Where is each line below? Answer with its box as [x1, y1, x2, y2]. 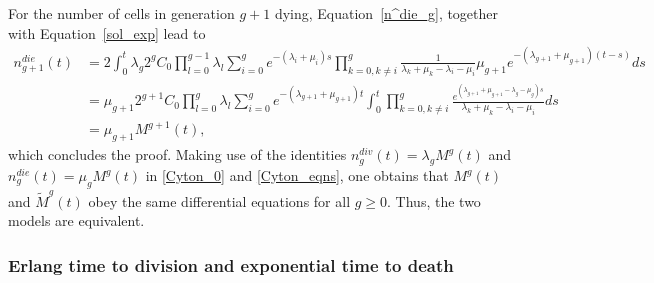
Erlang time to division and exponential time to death [8, 252, 454, 277]
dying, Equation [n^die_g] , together [274, 3, 499, 23]
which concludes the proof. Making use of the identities [8, 144, 347, 165]
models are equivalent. [8, 210, 145, 231]
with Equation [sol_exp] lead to [8, 22, 206, 43]
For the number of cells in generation [8, 3, 235, 23]
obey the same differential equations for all [88, 190, 351, 211]
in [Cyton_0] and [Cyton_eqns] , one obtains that [145, 165, 449, 186]
